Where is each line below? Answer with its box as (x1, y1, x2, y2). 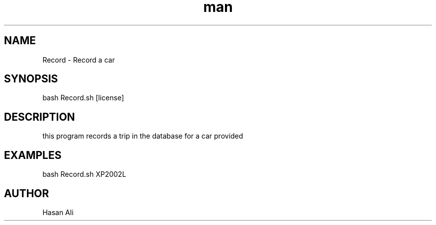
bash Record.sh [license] (42, 93, 124, 102)
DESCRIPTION (4, 110, 75, 123)
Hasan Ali (42, 208, 74, 217)
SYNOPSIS (4, 73, 58, 85)
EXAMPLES (4, 149, 62, 161)
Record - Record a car (42, 55, 115, 64)
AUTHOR (4, 187, 49, 200)
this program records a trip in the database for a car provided (42, 132, 243, 141)
